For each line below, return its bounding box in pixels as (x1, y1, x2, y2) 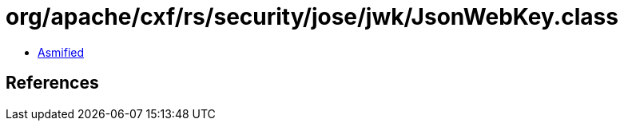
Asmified (38, 45, 85, 59)
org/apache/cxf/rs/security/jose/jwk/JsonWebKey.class (6, 3, 618, 30)
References (6, 73, 99, 93)
